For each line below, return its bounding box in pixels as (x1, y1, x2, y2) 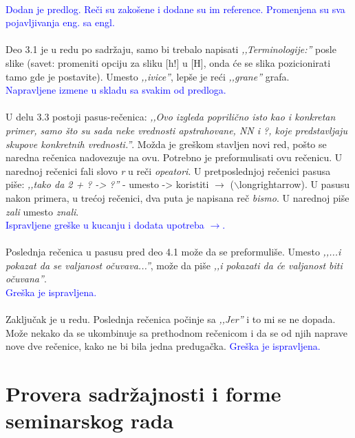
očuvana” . (6, 271, 47, 286)
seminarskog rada (6, 406, 174, 435)
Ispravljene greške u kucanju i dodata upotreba (6, 218, 204, 232)
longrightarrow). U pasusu (239, 177, 349, 191)
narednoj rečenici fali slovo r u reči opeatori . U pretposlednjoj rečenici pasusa (6, 163, 331, 178)
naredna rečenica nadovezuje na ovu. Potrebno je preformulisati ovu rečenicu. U (6, 150, 343, 165)
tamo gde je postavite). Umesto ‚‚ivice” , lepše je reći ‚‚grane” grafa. (6, 69, 290, 83)
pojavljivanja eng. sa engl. (6, 15, 115, 30)
